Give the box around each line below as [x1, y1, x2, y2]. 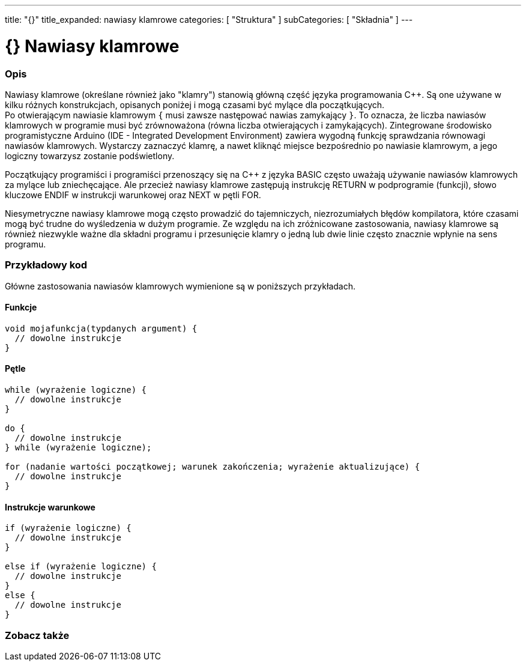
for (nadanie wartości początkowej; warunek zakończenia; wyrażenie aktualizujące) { [5, 462, 420, 472]
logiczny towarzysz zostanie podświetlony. [5, 150, 175, 161]
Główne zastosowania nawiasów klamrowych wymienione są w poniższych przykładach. [5, 280, 355, 291]
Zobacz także [5, 629, 70, 641]
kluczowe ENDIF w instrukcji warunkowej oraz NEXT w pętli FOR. [5, 189, 261, 200]
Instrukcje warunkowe [5, 501, 95, 512]
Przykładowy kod [5, 259, 88, 271]
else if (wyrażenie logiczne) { [5, 562, 157, 572]
